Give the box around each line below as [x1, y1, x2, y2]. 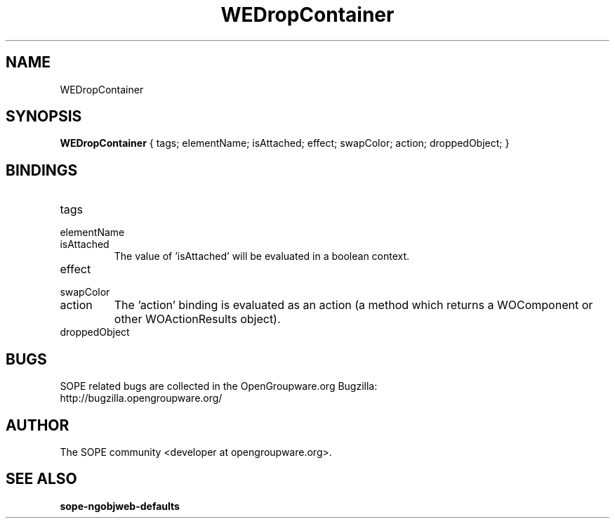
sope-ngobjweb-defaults [60, 499, 180, 512]
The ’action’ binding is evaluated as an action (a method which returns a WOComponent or [114, 298, 593, 313]
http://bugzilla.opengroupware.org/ [60, 392, 223, 405]
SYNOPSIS [6, 107, 82, 126]
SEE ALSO [6, 470, 77, 488]
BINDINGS [6, 161, 78, 179]
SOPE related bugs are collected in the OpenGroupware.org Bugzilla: [60, 380, 378, 393]
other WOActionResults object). [114, 312, 281, 327]
